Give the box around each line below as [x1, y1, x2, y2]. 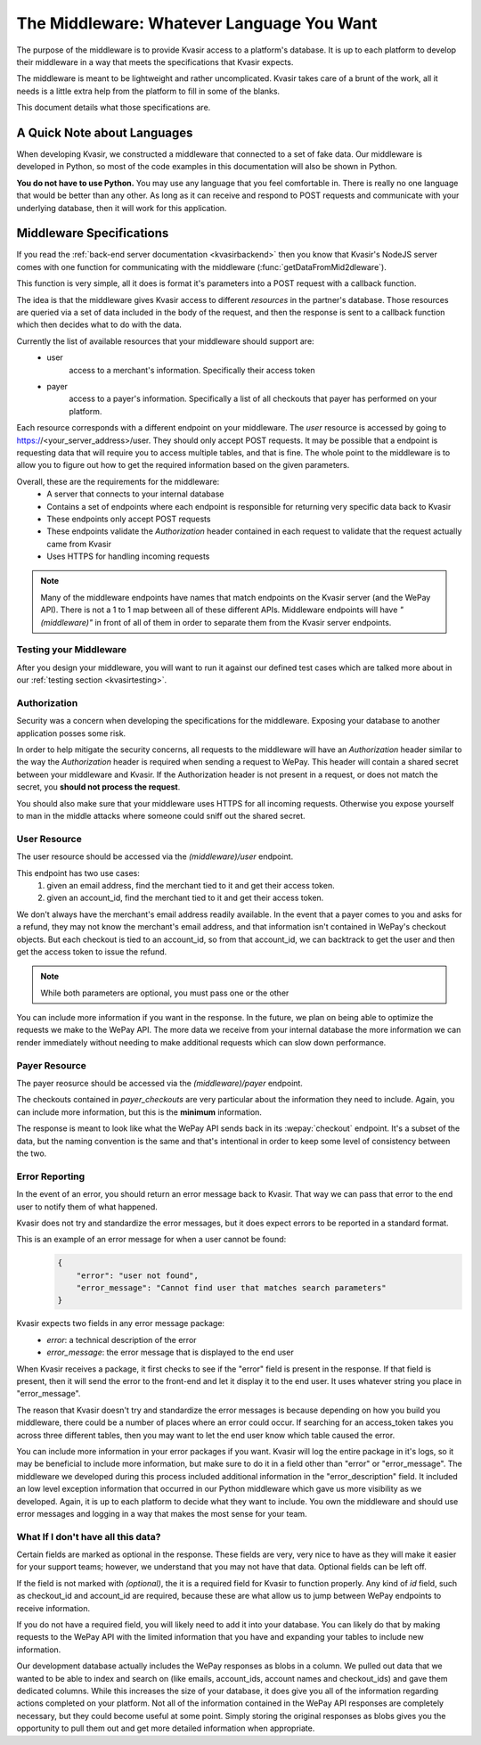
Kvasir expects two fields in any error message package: [16, 1318, 225, 1329]
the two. [16, 1148, 47, 1159]
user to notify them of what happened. [16, 1201, 158, 1212]
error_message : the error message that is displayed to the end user [46, 1347, 294, 1358]
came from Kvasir [46, 538, 111, 549]
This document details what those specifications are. [16, 102, 211, 113]
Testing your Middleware [16, 643, 127, 656]
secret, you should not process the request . [16, 782, 181, 792]
